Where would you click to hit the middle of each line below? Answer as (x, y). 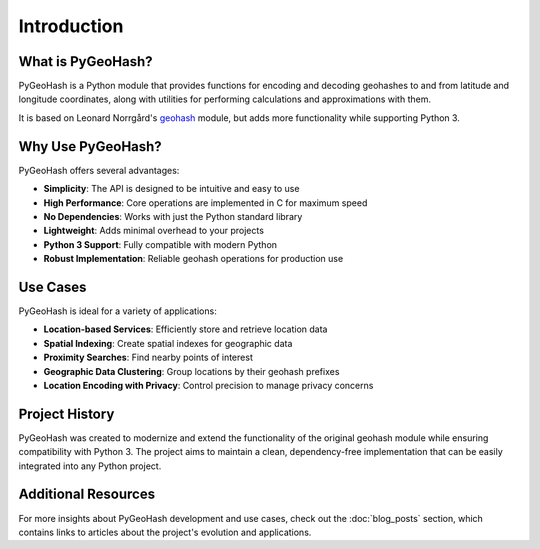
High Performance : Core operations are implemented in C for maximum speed (205, 202)
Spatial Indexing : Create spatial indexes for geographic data (168, 343)
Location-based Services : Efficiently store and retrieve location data (185, 329)
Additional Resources (86, 494)
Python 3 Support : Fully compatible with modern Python (160, 244)
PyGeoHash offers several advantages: (99, 170)
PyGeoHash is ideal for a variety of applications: (117, 311)
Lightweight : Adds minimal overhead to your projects (154, 231)
